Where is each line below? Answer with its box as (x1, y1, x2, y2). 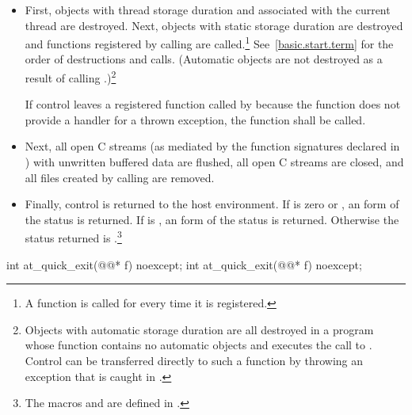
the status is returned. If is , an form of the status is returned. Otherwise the (25, 211, 399, 227)
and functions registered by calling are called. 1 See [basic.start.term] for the (25, 33, 394, 51)
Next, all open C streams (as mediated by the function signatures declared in (25, 138, 400, 154)
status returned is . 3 (25, 227, 122, 246)
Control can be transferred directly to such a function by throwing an (25, 352, 364, 369)
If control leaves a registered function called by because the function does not (25, 96, 401, 112)
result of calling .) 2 (25, 67, 116, 86)
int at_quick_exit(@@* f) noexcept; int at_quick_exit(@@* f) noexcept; (6, 256, 362, 272)
